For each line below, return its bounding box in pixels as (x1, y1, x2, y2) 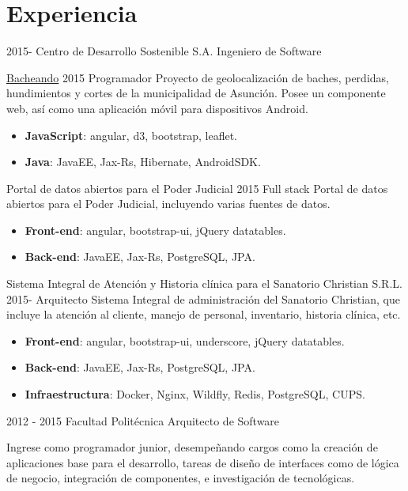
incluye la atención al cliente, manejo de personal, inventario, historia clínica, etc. (6, 306, 401, 323)
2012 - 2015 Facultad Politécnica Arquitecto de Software (6, 412, 280, 429)
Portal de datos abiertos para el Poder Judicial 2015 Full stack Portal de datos (6, 179, 388, 196)
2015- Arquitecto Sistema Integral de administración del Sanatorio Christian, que (6, 290, 400, 307)
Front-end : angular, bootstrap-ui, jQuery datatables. (25, 221, 286, 238)
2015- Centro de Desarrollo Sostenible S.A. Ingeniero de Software (6, 43, 322, 59)
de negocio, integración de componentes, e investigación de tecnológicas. (6, 470, 355, 486)
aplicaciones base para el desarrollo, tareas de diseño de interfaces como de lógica (6, 454, 399, 470)
